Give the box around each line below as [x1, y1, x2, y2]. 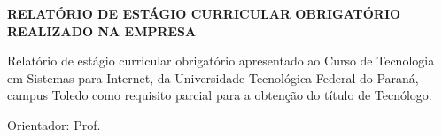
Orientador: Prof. [7, 115, 101, 133]
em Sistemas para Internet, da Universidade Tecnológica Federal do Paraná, [7, 68, 419, 87]
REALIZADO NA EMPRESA [7, 21, 197, 40]
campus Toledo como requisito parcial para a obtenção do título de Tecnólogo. [7, 86, 432, 104]
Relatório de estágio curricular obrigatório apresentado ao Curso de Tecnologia [7, 51, 435, 70]
